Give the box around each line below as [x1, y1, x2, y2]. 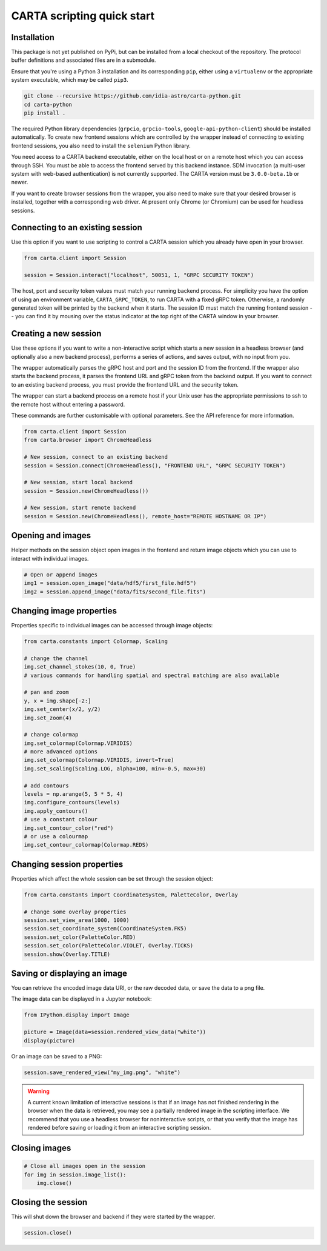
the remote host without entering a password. [11, 401, 125, 408]
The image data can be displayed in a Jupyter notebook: [11, 995, 152, 1002]
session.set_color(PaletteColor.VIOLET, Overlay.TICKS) [24, 942, 194, 949]
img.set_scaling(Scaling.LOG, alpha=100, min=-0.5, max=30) [24, 765, 206, 772]
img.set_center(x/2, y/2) [24, 706, 101, 713]
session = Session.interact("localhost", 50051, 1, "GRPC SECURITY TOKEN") [24, 272, 254, 279]
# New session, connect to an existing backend [24, 453, 168, 461]
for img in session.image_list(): [24, 1171, 127, 1178]
